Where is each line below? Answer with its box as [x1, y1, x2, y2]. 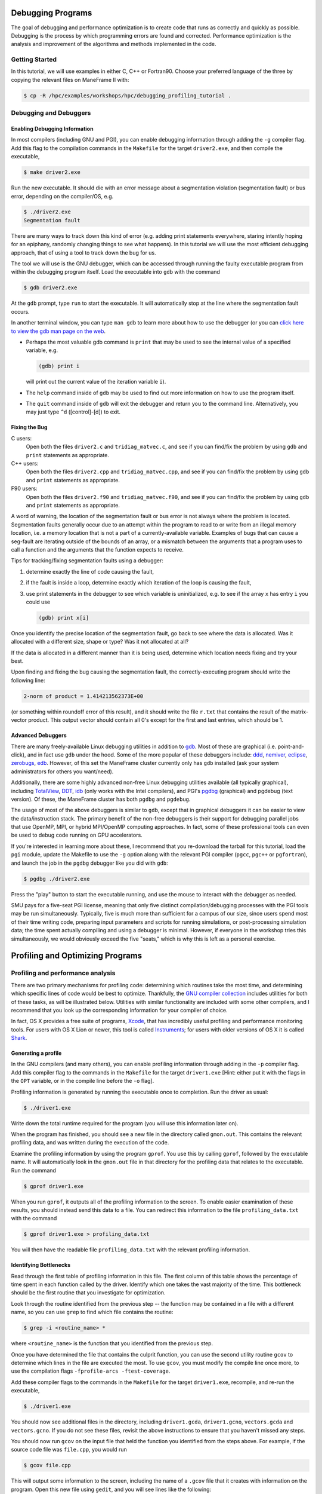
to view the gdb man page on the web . [11, 327, 106, 335]
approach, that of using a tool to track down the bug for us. [11, 249, 156, 256]
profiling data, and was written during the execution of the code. [11, 1139, 169, 1146]
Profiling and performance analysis [11, 969, 116, 977]
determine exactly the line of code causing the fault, [26, 568, 154, 575]
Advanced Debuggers [11, 732, 67, 739]
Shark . [11, 1034, 27, 1042]
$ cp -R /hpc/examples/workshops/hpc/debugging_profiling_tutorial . [23, 92, 231, 99]
